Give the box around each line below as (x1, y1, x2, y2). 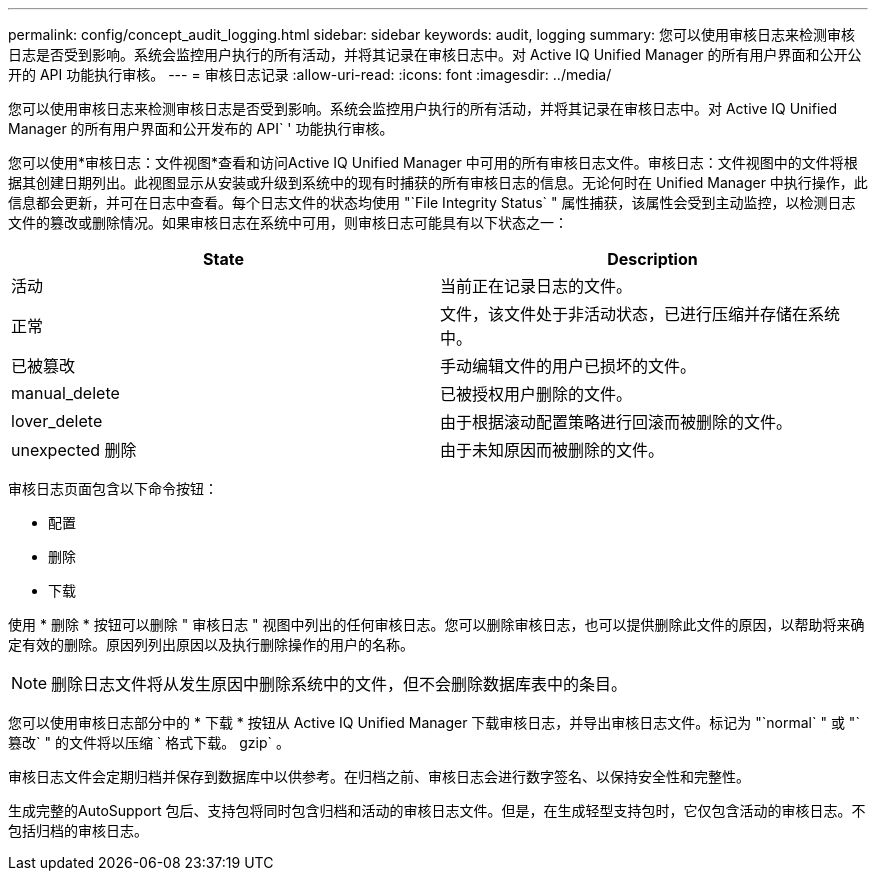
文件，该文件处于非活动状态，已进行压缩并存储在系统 (440, 304, 841, 324)
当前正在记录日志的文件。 (440, 276, 633, 296)
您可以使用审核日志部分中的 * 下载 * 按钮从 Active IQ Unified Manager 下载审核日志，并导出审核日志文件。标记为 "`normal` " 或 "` (8, 714, 860, 731)
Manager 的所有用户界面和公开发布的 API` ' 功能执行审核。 (8, 120, 394, 137)
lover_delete (11, 411, 103, 431)
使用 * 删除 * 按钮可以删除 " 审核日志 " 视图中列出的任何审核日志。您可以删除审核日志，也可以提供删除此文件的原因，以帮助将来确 (8, 616, 865, 633)
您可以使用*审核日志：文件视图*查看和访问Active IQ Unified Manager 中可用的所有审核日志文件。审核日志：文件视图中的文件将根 (8, 154, 858, 171)
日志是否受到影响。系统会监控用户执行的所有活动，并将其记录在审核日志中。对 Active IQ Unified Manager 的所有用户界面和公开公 (8, 46, 862, 63)
